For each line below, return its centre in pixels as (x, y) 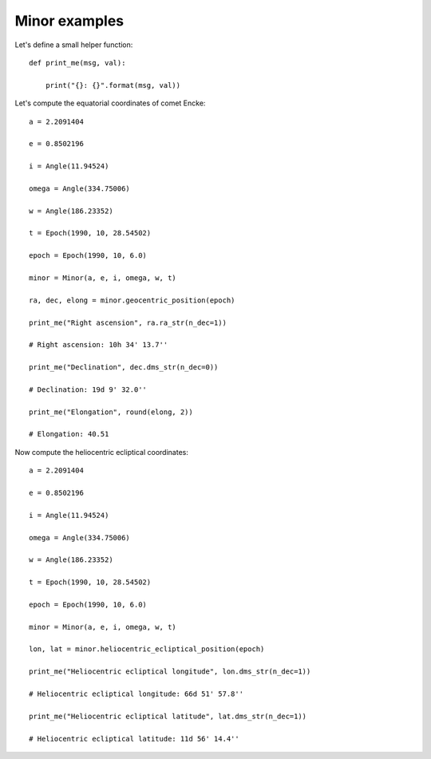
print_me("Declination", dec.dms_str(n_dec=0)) (124, 368)
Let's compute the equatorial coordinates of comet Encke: (110, 103)
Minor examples (69, 21)
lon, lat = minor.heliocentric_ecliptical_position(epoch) (147, 649)
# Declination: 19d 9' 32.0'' (88, 389)
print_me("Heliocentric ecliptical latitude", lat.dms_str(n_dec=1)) (168, 716)
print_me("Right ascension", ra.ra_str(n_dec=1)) (128, 322)
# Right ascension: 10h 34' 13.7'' (99, 345)
